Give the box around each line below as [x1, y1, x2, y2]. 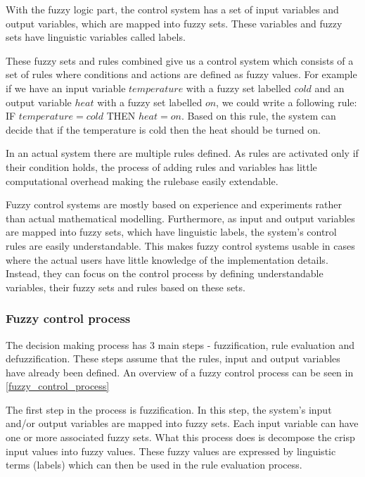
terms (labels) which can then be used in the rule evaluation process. [6, 457, 302, 472]
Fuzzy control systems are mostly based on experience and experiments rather [6, 197, 342, 212]
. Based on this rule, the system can [181, 108, 336, 123]
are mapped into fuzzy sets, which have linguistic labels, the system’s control [6, 224, 337, 239]
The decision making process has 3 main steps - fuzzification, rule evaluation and [6, 337, 354, 352]
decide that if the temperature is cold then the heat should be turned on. [6, 122, 321, 136]
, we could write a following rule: [216, 94, 357, 109]
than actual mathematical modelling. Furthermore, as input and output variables [6, 210, 355, 225]
